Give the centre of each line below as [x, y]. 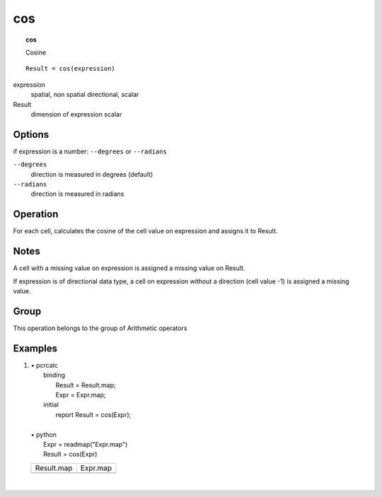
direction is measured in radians [77, 194]
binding [54, 375]
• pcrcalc [44, 365]
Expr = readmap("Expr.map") [86, 444]
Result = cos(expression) [71, 69]
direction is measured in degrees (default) [92, 174]
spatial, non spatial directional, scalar [85, 95]
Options [31, 134]
